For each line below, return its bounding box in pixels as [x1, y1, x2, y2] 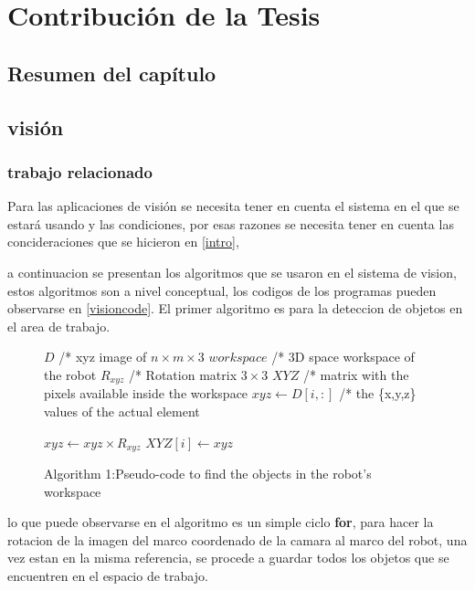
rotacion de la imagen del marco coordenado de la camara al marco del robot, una [7, 530, 468, 549]
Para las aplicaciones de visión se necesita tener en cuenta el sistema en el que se [7, 196, 459, 216]
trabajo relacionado [7, 160, 153, 183]
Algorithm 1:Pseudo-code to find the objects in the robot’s [44, 464, 372, 482]
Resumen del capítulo [7, 58, 216, 87]
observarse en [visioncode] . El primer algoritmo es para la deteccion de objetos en [7, 299, 463, 318]
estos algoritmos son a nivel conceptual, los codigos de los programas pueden [7, 280, 437, 300]
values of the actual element [44, 401, 200, 420]
